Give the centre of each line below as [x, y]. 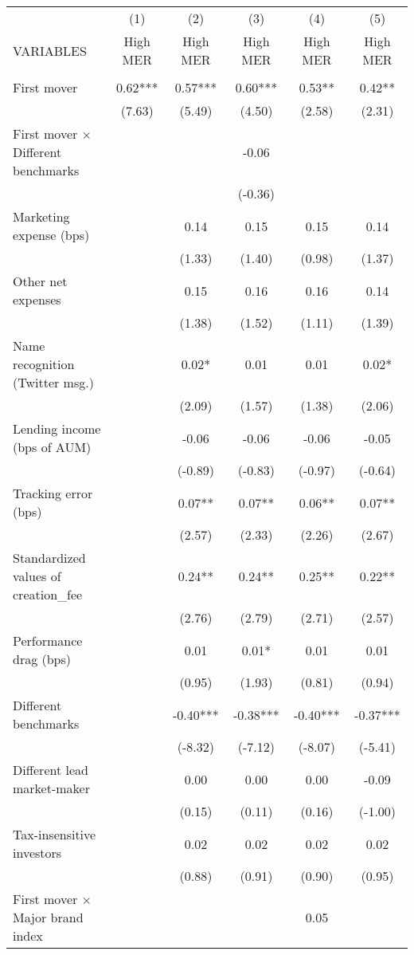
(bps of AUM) [52, 447]
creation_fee [48, 594]
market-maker [51, 788]
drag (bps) [42, 659]
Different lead [51, 770]
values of [37, 576]
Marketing [41, 216]
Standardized [49, 558]
